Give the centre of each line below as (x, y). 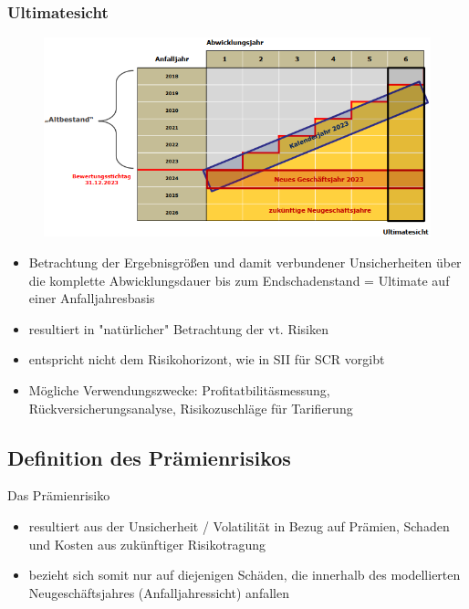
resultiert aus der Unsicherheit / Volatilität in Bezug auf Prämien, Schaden (239, 526)
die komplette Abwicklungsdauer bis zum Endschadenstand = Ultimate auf (239, 280)
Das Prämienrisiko (59, 495)
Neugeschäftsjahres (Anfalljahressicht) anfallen (159, 592)
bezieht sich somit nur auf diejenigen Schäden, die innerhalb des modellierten (245, 575)
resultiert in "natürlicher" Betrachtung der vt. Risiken (179, 328)
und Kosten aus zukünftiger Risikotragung (147, 544)
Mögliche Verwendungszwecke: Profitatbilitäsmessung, (179, 390)
